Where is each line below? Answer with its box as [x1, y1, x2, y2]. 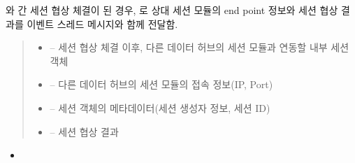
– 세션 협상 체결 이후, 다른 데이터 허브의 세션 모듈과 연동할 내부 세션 [50, 40, 349, 55]
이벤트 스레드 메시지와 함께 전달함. [27, 16, 178, 31]
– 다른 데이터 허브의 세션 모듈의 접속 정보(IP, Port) [50, 77, 273, 92]
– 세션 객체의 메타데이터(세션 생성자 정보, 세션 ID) [50, 100, 270, 115]
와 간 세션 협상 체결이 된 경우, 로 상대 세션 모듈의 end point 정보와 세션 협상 [6, 3, 338, 17]
